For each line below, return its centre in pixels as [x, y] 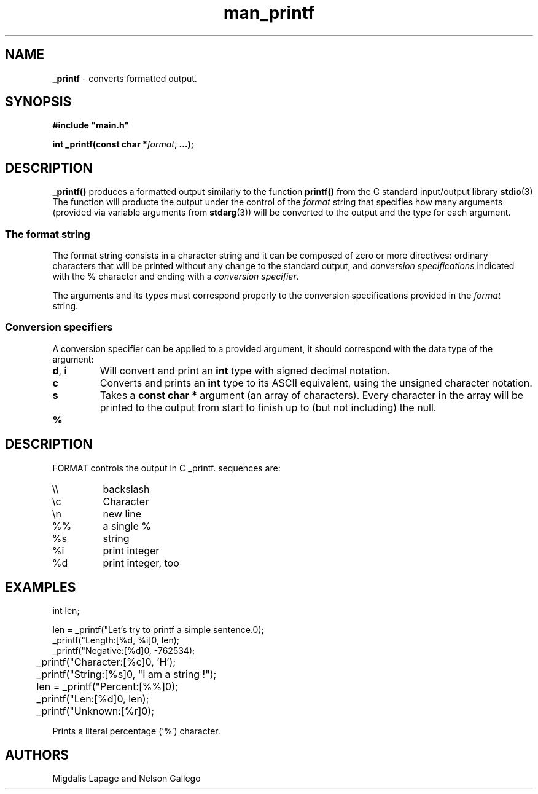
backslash [126, 489]
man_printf [269, 13]
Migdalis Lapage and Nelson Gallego [127, 779]
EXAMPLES [41, 588]
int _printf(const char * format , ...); [123, 144]
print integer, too [141, 563]
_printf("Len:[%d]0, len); [93, 699]
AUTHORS [37, 755]
